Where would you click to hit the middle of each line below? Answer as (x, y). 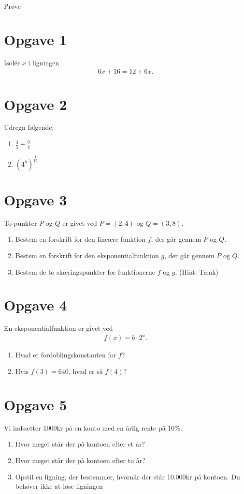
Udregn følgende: (29, 127)
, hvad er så (86, 371)
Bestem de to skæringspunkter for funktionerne (85, 271)
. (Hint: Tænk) (197, 271)
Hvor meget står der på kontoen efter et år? (80, 444)
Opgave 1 (36, 39)
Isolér (12, 62)
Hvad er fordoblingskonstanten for (66, 355)
